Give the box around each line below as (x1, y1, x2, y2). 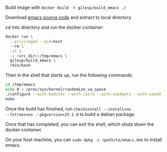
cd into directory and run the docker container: (5, 24, 104, 30)
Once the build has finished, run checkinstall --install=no (5, 105, 131, 112)
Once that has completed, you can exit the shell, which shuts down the (5, 121, 154, 127)
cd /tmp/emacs (5, 82, 36, 87)
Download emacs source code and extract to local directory (5, 14, 132, 20)
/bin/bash (10, 63, 31, 68)
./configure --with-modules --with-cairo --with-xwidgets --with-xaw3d (5, 91, 161, 97)
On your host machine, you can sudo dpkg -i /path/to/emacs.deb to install (5, 136, 162, 143)
